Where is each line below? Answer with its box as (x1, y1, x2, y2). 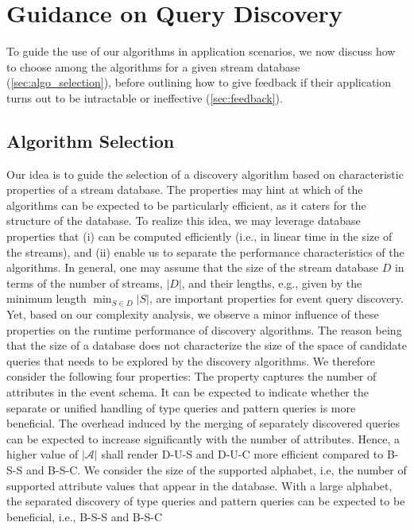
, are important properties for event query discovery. (149, 290, 404, 307)
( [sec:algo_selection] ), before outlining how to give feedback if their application (6, 74, 392, 91)
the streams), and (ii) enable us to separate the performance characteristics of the (6, 243, 404, 260)
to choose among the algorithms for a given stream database (6, 58, 300, 75)
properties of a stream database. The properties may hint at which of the (6, 181, 363, 198)
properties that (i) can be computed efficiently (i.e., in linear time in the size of (6, 228, 393, 245)
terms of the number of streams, (6, 274, 163, 291)
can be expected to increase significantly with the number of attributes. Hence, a (6, 430, 400, 447)
